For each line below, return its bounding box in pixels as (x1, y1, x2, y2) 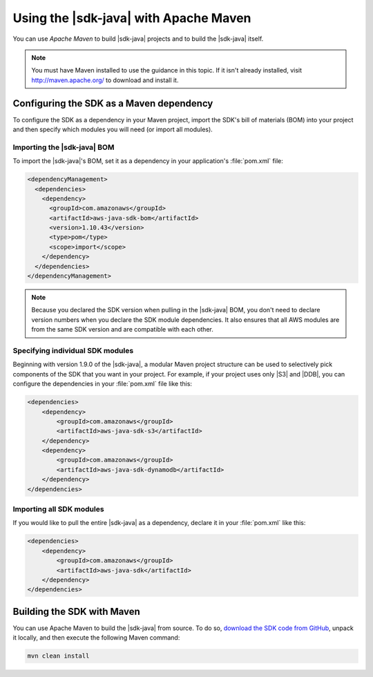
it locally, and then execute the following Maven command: (12, 633, 180, 642)
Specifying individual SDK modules (12, 345, 134, 355)
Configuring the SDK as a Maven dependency (12, 97, 213, 109)
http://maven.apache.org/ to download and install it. (31, 76, 179, 84)
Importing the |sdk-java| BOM (12, 142, 115, 152)
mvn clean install (27, 652, 90, 660)
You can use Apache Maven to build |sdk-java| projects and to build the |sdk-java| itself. (12, 35, 264, 43)
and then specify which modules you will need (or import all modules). (12, 125, 213, 134)
